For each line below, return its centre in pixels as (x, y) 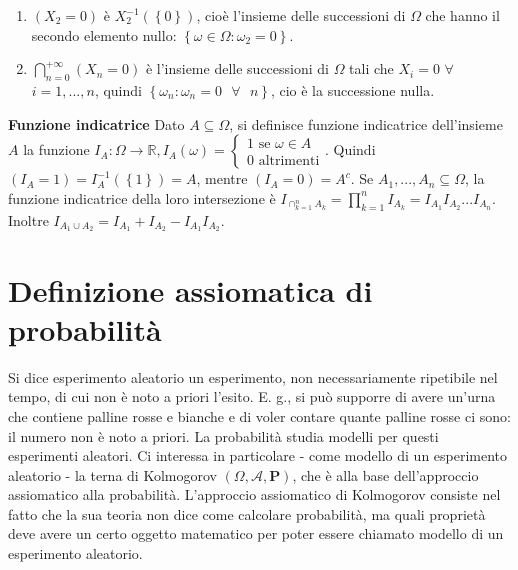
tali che (371, 68)
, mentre (222, 178)
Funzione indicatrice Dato (96, 123)
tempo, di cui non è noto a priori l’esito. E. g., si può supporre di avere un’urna (252, 396)
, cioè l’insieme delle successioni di (301, 15)
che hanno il (462, 15)
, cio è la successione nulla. (352, 89)
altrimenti (289, 161)
